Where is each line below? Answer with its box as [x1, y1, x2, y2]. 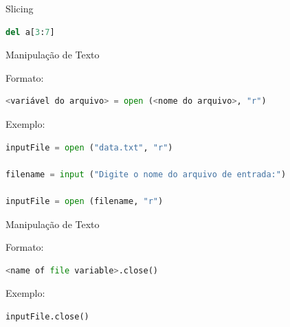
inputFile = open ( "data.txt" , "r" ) [5, 142, 173, 153]
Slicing [5, 1, 34, 15]
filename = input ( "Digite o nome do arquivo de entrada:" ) [5, 169, 287, 179]
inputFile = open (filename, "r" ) [5, 196, 164, 206]
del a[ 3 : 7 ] [5, 27, 55, 37]
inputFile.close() [5, 311, 89, 322]
